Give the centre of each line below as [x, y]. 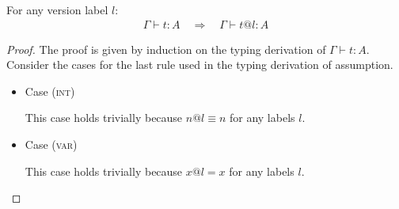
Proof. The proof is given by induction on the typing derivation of [166, 49]
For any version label [57, 9]
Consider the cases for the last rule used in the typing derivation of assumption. [200, 65]
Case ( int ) [50, 91]
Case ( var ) [51, 144]
